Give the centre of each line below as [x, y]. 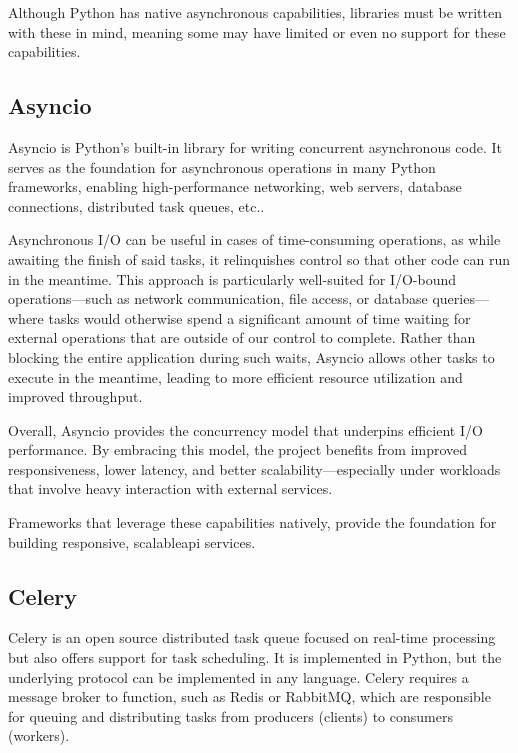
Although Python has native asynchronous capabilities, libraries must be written [255, 12]
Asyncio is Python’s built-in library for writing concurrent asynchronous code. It [255, 146]
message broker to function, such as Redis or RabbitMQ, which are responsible [249, 696]
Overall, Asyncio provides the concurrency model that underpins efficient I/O [245, 429]
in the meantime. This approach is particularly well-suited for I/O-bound [232, 278]
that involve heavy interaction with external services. [170, 488]
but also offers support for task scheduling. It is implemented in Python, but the [255, 657]
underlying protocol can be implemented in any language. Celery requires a [238, 676]
